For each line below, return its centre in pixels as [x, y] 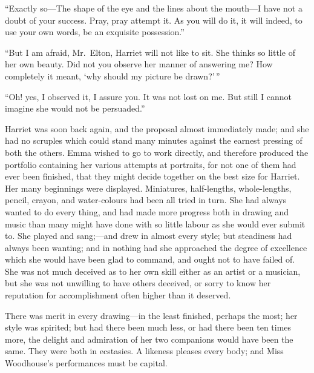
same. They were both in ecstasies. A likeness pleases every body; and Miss [144, 351]
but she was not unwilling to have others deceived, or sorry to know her [138, 283]
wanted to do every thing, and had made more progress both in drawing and [147, 211]
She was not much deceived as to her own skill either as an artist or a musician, [153, 271]
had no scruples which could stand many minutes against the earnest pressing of [154, 140]
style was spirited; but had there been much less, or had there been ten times [148, 327]
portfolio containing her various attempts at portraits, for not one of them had [151, 164]
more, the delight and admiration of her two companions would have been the [149, 339]
